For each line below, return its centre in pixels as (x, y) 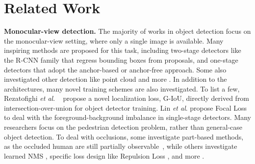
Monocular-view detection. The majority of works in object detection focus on (127, 31)
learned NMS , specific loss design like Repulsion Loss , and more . (104, 155)
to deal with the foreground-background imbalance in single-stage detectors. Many (128, 117)
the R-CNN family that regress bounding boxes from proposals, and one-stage (121, 59)
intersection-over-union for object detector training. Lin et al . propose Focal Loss (126, 107)
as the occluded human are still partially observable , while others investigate (121, 146)
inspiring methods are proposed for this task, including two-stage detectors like (123, 50)
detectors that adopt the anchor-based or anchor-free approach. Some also (115, 69)
